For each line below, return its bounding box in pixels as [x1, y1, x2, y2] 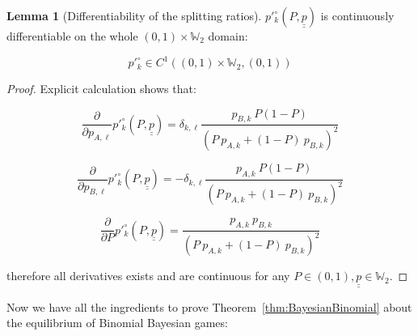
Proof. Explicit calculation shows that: [6, 80, 196, 97]
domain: [208, 28, 248, 44]
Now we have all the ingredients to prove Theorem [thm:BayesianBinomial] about [6, 298, 412, 315]
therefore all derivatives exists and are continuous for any [6, 267, 290, 284]
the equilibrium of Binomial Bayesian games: [6, 314, 228, 331]
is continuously [320, 7, 395, 23]
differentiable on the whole [6, 28, 138, 44]
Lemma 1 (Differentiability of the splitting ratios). [6, 7, 262, 23]
